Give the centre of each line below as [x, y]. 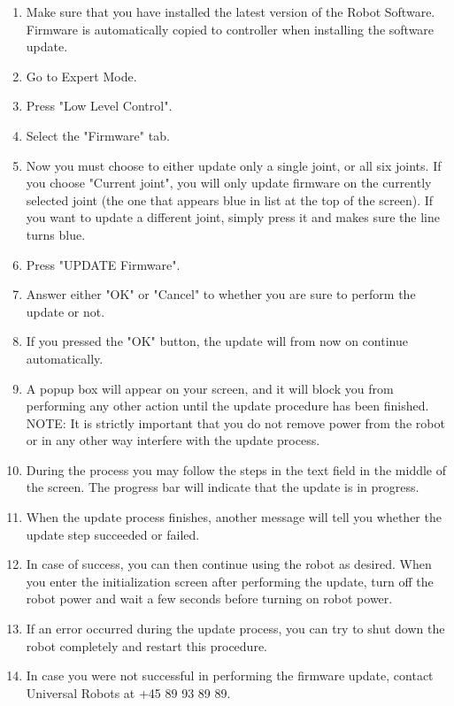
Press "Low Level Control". [99, 106]
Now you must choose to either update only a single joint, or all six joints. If [234, 165]
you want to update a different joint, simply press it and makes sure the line [233, 217]
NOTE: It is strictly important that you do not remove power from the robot [235, 422]
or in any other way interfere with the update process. [173, 440]
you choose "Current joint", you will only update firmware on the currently [229, 183]
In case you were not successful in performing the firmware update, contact [230, 675]
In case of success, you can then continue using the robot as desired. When [229, 564]
